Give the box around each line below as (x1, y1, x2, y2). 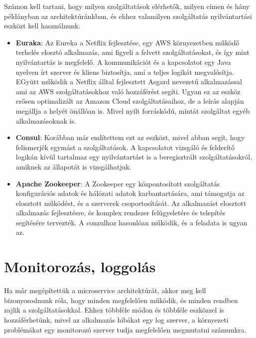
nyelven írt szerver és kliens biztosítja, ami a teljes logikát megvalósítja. (15, 66, 234, 77)
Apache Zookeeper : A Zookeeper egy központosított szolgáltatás (15, 178, 220, 188)
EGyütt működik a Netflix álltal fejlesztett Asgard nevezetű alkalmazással (15, 76, 242, 87)
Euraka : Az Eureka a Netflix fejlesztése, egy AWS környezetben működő (15, 37, 240, 47)
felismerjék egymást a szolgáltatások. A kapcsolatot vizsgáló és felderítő (15, 142, 235, 152)
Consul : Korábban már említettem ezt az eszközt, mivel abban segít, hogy (15, 132, 245, 143)
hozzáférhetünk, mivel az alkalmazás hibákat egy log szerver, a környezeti (4, 314, 229, 325)
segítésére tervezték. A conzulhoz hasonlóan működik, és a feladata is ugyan (15, 217, 248, 227)
